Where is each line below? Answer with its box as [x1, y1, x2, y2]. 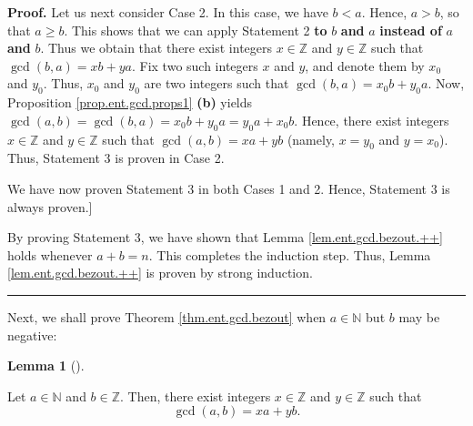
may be [398, 307, 440, 326]
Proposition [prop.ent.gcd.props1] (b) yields [7, 93, 253, 112]
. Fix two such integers [131, 56, 258, 75]
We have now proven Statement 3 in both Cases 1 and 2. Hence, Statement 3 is [7, 178, 450, 198]
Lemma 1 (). [7, 356, 85, 375]
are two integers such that [144, 74, 289, 93]
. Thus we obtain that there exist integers [40, 38, 273, 57]
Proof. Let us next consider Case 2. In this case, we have [7, 3, 328, 21]
